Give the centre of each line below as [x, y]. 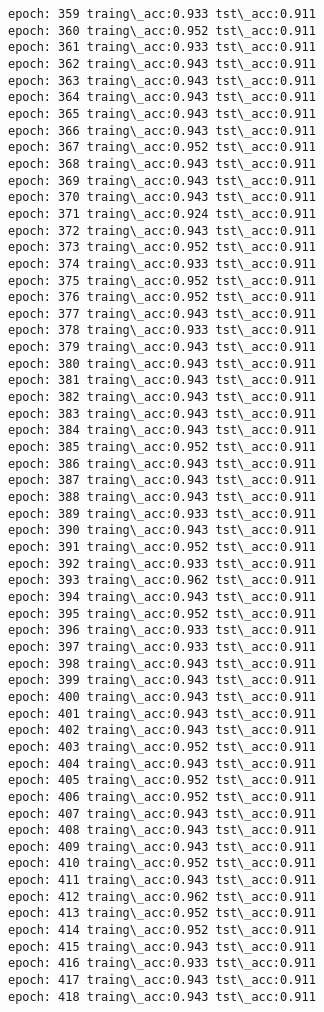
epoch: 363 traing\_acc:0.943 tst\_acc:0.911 [162, 80]
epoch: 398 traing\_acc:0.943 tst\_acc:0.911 [162, 663]
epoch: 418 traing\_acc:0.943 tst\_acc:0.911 [162, 996]
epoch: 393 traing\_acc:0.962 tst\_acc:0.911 [162, 580]
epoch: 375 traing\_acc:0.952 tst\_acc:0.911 [162, 280]
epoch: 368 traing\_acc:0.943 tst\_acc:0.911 [162, 163]
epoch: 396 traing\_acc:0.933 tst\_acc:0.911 [162, 630]
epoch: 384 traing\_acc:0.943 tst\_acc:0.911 [162, 430]
